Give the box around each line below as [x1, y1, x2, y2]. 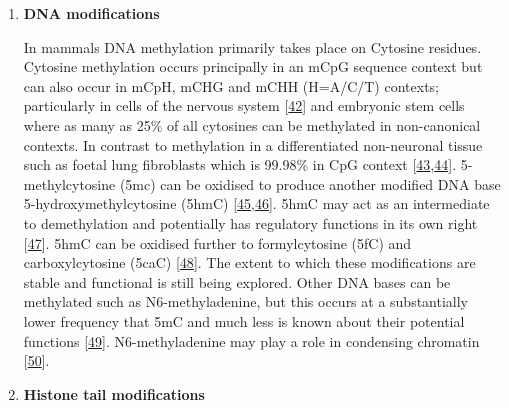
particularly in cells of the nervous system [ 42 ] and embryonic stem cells [23, 95, 465, 116]
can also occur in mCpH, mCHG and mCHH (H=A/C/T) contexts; [23, 75, 439, 96]
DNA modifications [23, 3, 160, 23]
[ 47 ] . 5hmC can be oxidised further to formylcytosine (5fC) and [23, 232, 412, 253]
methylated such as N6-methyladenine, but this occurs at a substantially [23, 291, 469, 312]
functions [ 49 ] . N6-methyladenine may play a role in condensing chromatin [23, 330, 480, 351]
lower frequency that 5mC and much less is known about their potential [23, 310, 465, 331]
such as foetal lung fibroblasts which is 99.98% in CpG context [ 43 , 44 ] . [23, 154, 457, 175]
